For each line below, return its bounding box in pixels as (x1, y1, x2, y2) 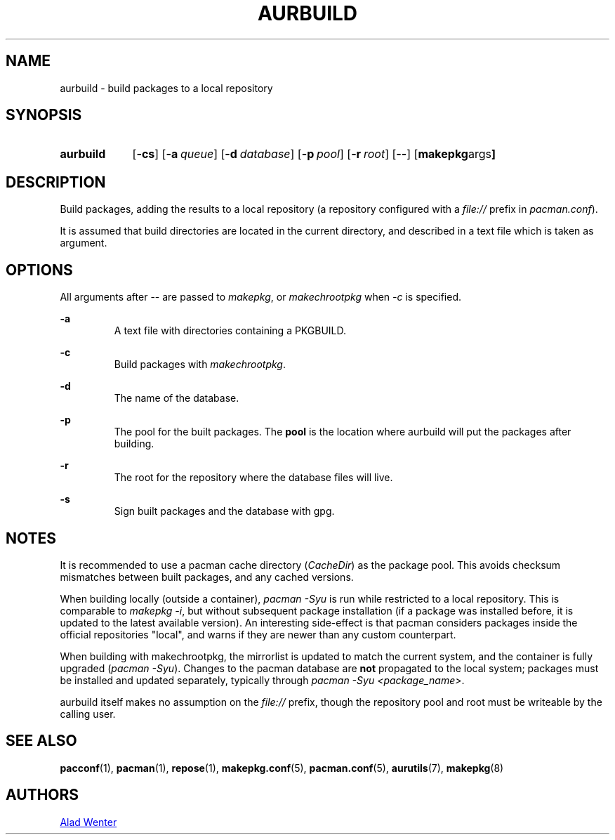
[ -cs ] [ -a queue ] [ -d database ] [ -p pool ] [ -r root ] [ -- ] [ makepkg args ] (132, 147, 496, 162)
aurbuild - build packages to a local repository (60, 81, 273, 94)
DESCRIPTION (6, 173, 106, 191)
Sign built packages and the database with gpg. (114, 505, 335, 518)
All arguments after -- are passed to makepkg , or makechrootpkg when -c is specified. (60, 291, 462, 303)
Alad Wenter (60, 815, 117, 828)
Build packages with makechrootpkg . (114, 358, 286, 371)
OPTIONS (6, 261, 73, 279)
